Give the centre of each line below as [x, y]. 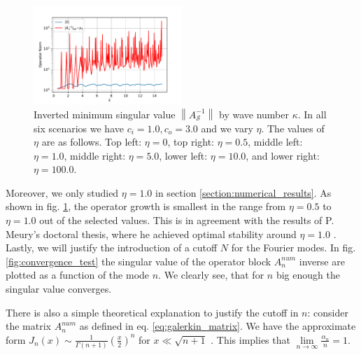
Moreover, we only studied [62, 192]
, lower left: [183, 155]
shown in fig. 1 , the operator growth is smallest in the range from [146, 206]
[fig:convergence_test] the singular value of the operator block [139, 261]
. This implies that [250, 339]
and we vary [227, 128]
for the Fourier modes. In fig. [293, 248]
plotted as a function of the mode [78, 275]
